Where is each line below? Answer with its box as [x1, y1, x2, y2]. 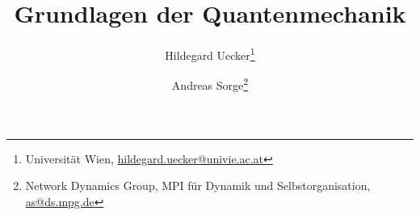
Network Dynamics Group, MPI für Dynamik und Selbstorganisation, [25, 177, 371, 194]
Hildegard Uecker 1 [165, 44, 255, 63]
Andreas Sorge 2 [171, 74, 249, 94]
